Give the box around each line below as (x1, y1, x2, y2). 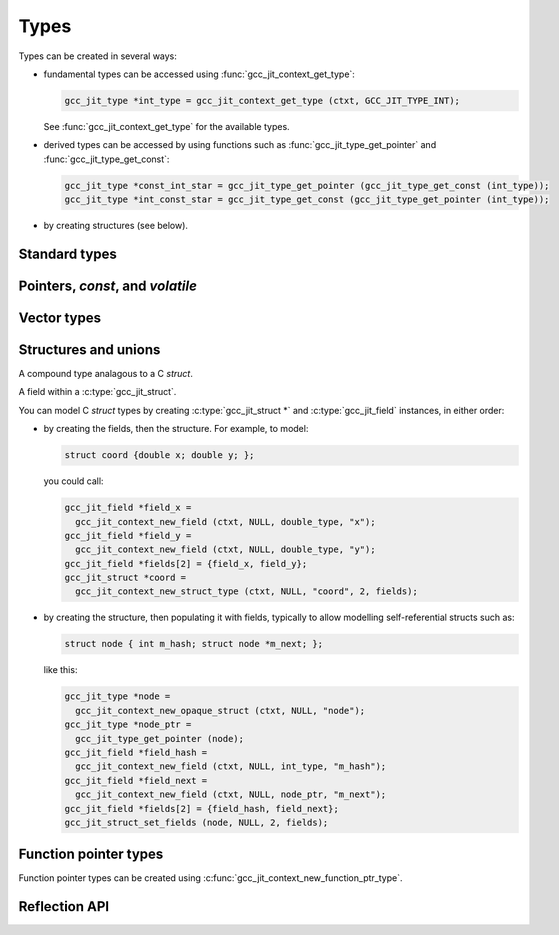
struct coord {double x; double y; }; (64, 450, 255, 461)
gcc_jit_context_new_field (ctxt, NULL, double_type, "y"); (75, 544, 376, 555)
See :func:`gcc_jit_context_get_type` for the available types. (43, 120, 290, 132)
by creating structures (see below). (43, 220, 189, 232)
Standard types (18, 245, 117, 262)
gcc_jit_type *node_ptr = (64, 719, 192, 730)
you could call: (43, 475, 104, 487)
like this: (43, 664, 78, 676)
